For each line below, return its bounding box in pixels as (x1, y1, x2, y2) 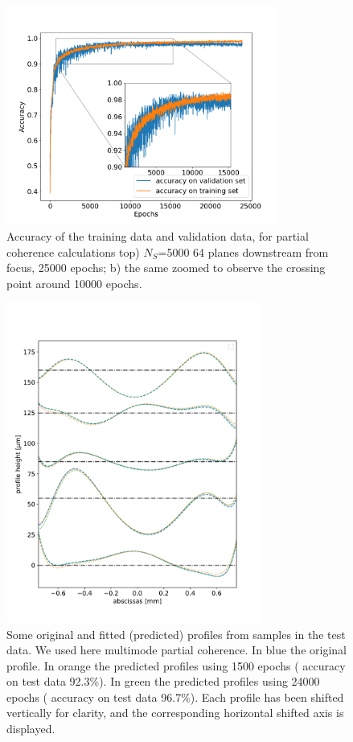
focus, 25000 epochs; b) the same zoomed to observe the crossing (6, 259, 326, 276)
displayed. (6, 720, 55, 737)
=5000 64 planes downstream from (158, 243, 329, 260)
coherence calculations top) (6, 243, 140, 260)
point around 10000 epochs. (6, 274, 142, 291)
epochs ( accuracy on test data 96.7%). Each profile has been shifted (6, 688, 344, 705)
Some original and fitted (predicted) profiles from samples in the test (6, 625, 346, 642)
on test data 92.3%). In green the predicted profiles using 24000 (6, 673, 320, 690)
